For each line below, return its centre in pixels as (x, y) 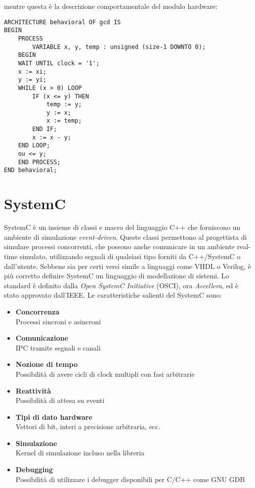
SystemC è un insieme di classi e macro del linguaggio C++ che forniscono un (122, 227)
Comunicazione (42, 338)
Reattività (33, 390)
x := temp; (64, 121)
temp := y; (64, 105)
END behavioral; (31, 170)
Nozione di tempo (47, 364)
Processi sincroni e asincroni (58, 321)
